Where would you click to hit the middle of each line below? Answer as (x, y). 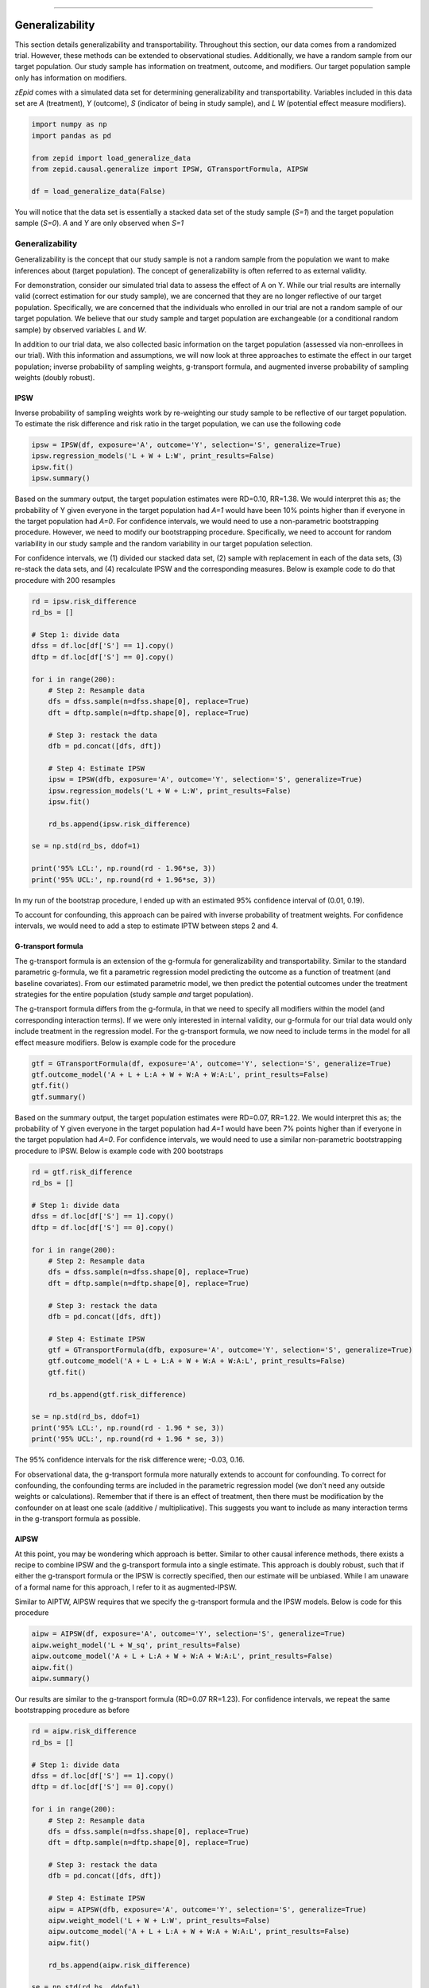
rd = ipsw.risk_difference (84, 601)
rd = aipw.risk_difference (84, 1731)
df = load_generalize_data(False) (99, 191)
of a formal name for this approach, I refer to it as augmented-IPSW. (126, 1587)
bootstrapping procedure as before (72, 1710)
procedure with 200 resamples (65, 580)
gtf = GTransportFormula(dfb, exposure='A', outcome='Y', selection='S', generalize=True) (230, 1350)
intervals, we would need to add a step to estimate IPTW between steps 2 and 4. (146, 926)
